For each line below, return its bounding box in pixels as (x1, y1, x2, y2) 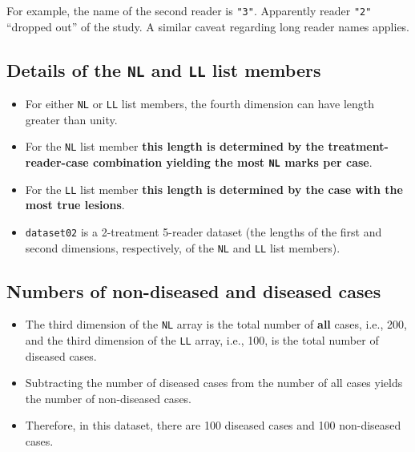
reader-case (25, 153, 89, 170)
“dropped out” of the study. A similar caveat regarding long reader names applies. (6, 18, 410, 34)
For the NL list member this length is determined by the (25, 138, 324, 155)
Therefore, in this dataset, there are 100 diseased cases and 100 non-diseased (25, 417, 401, 434)
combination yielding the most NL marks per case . (93, 153, 373, 170)
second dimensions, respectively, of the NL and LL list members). (25, 239, 340, 256)
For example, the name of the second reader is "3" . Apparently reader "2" (6, 2, 372, 18)
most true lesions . (25, 196, 125, 213)
